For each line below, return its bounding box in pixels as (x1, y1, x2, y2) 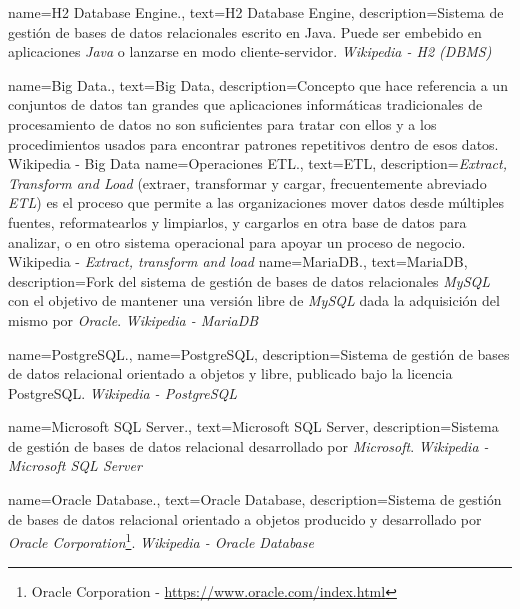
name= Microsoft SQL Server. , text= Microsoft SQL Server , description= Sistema (8, 416, 499, 437)
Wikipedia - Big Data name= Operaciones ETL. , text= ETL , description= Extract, (8, 153, 508, 174)
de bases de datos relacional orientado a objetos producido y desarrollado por (8, 508, 482, 529)
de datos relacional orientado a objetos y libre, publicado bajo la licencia (8, 363, 453, 384)
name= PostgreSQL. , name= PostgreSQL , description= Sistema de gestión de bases (8, 343, 510, 364)
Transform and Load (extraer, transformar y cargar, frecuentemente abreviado (8, 172, 487, 193)
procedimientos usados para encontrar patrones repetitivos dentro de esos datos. (8, 133, 499, 154)
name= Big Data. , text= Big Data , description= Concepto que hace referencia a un (8, 74, 508, 95)
